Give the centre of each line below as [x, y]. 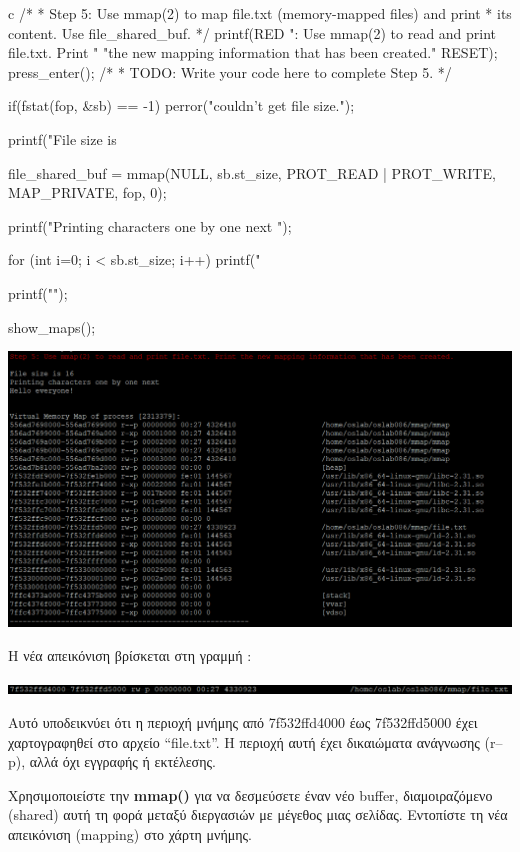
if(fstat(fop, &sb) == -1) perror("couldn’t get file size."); [181, 105]
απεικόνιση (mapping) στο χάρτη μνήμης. [130, 833]
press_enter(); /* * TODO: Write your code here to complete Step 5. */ [230, 71]
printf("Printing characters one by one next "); [150, 225]
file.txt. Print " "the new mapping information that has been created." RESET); [253, 52]
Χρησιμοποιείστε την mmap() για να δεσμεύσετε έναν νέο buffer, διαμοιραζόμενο [250, 794]
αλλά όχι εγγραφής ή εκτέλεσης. [122, 761]
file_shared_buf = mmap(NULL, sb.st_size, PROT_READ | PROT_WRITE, [252, 172]
